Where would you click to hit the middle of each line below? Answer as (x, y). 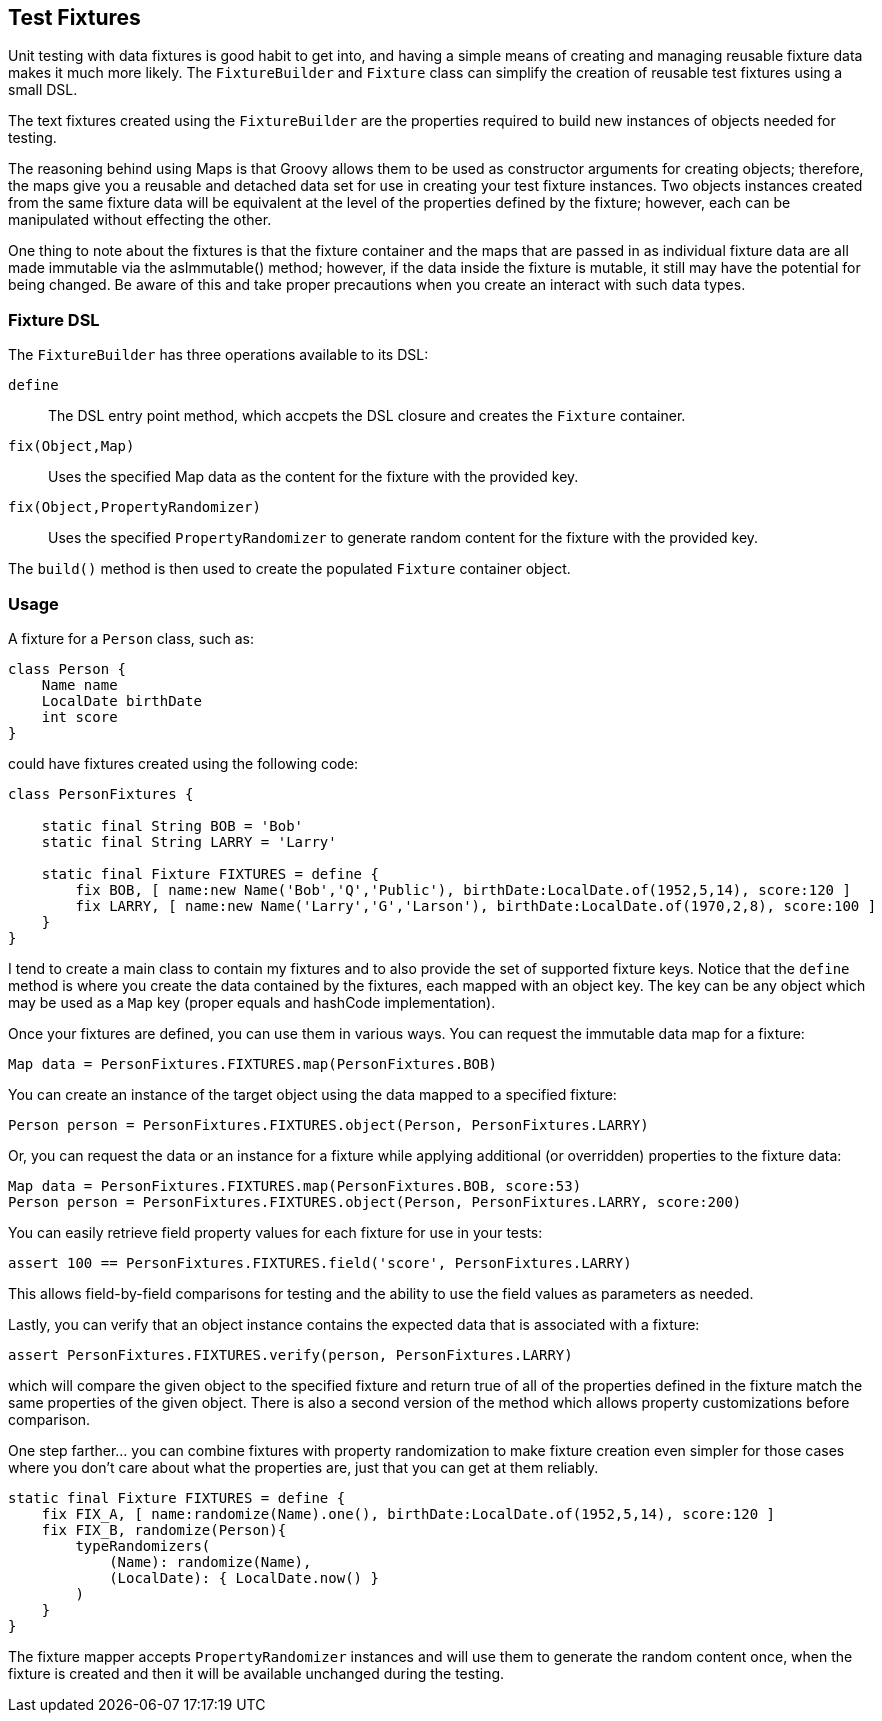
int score (79, 716)
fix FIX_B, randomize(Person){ (164, 1529)
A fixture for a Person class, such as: (131, 638)
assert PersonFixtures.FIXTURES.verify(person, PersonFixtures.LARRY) (290, 1354)
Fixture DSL (54, 319)
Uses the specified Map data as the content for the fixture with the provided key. (313, 477)
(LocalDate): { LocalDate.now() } (244, 1577)
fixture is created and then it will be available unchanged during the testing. (256, 1673)
